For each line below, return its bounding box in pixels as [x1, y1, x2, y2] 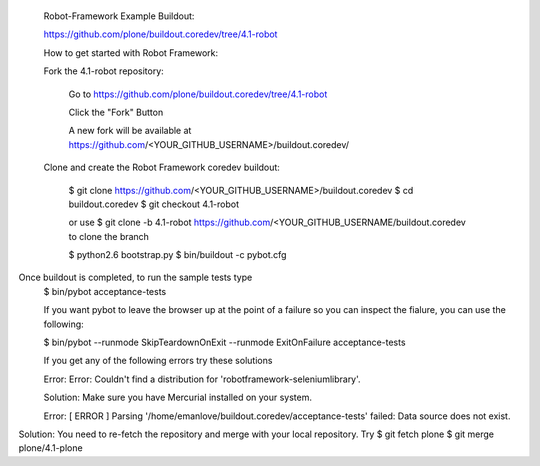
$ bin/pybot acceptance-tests [43, 285, 167, 297]
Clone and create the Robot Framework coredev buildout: [43, 161, 280, 174]
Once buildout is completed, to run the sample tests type [18, 271, 253, 284]
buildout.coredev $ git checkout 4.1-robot [68, 198, 240, 210]
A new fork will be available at [68, 125, 192, 137]
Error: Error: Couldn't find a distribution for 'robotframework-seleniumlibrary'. [43, 373, 361, 385]
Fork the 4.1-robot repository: [43, 65, 164, 77]
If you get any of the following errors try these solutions [43, 355, 273, 367]
